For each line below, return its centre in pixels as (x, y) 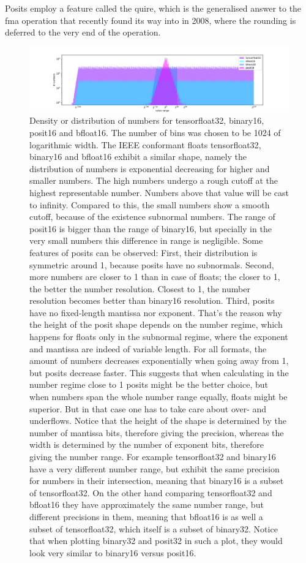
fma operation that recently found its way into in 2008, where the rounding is (151, 20)
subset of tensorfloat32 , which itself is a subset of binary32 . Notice (154, 528)
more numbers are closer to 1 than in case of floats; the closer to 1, (155, 277)
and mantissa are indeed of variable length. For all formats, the (148, 348)
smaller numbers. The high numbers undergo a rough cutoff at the (154, 180)
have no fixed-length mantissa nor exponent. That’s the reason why (156, 312)
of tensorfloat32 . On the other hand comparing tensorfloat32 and (151, 492)
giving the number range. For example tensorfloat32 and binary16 (153, 456)
